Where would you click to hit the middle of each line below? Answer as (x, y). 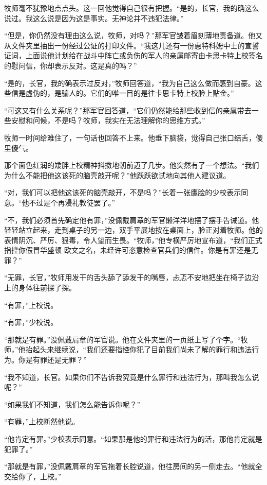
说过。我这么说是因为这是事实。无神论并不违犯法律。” (94, 18)
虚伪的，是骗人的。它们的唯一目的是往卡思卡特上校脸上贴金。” (130, 93)
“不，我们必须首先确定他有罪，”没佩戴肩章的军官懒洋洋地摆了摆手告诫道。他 (132, 220)
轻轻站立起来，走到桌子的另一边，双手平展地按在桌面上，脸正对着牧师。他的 (133, 230)
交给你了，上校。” (33, 476)
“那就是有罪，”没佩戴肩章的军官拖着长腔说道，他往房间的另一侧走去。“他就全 (133, 466)
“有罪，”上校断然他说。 (42, 421)
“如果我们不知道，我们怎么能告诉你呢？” (72, 404)
